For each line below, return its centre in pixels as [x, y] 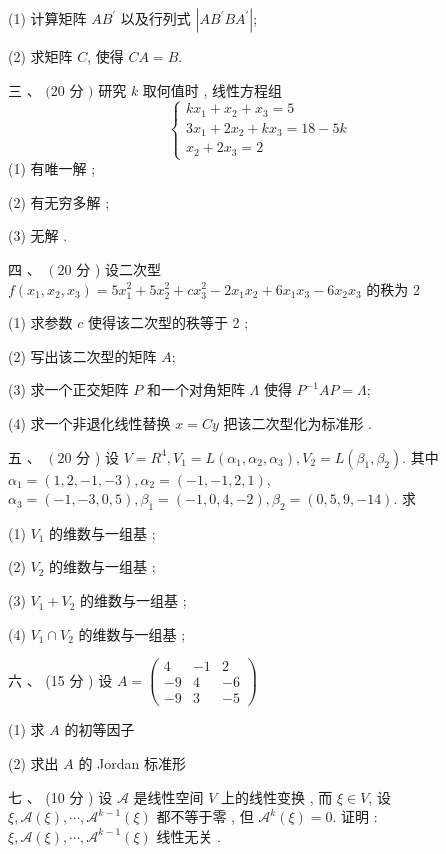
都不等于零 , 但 [205, 816]
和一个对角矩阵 [195, 389]
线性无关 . [189, 835]
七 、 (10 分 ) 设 [60, 796]
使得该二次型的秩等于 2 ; [168, 322]
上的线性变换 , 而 [277, 796]
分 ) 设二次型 [118, 268]
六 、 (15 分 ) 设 [60, 679]
